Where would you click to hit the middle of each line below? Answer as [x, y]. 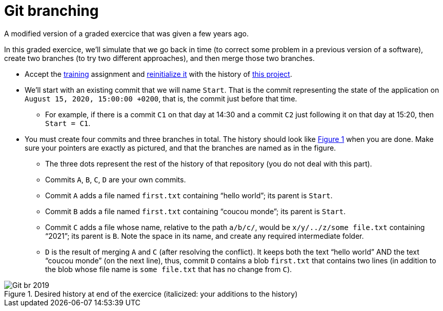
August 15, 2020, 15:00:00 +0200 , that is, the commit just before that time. [161, 98]
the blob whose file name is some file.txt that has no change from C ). [169, 269]
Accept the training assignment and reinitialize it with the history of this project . [158, 74]
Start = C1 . [68, 123]
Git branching [52, 11]
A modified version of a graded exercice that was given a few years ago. [126, 33]
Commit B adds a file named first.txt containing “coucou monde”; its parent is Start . [195, 211]
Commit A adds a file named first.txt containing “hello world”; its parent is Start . [189, 195]
